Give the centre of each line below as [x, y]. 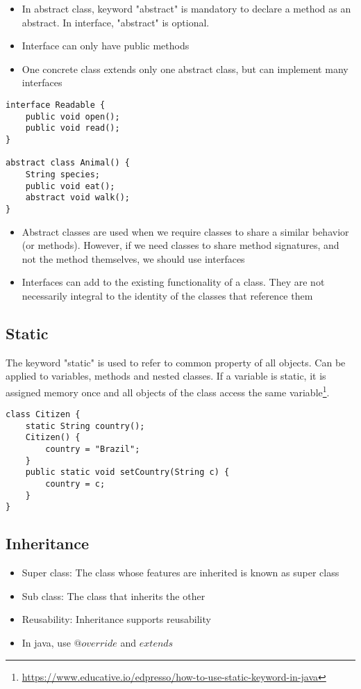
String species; [63, 174]
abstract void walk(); [77, 198]
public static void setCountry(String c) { [127, 472]
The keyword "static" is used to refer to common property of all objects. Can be [176, 362]
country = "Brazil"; [93, 449]
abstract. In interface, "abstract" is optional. [116, 22]
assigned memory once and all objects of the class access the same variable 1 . [168, 391]
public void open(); [73, 116]
